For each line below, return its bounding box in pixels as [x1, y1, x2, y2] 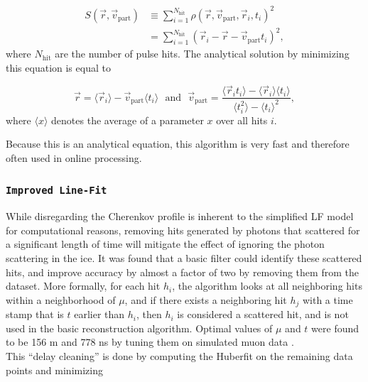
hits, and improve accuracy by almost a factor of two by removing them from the [6, 264, 359, 279]
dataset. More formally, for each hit [6, 278, 161, 293]
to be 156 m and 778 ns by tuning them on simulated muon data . [6, 334, 294, 349]
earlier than [74, 307, 125, 322]
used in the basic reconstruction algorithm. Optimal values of [6, 320, 273, 335]
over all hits [216, 112, 268, 127]
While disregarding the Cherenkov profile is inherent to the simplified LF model [6, 209, 354, 224]
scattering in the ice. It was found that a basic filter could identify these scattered [6, 250, 362, 265]
